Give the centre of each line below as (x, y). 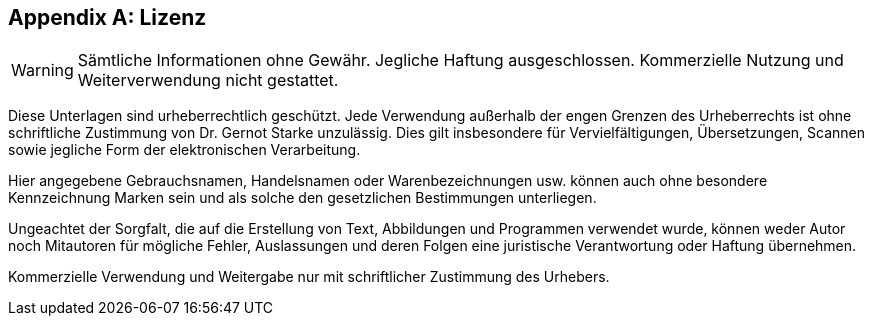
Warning (42, 70)
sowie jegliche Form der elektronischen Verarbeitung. (184, 150)
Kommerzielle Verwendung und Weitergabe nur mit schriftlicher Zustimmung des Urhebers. (309, 277)
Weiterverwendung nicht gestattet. (208, 80)
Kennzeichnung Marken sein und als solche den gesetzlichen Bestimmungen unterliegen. (302, 198)
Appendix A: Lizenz (107, 17)
